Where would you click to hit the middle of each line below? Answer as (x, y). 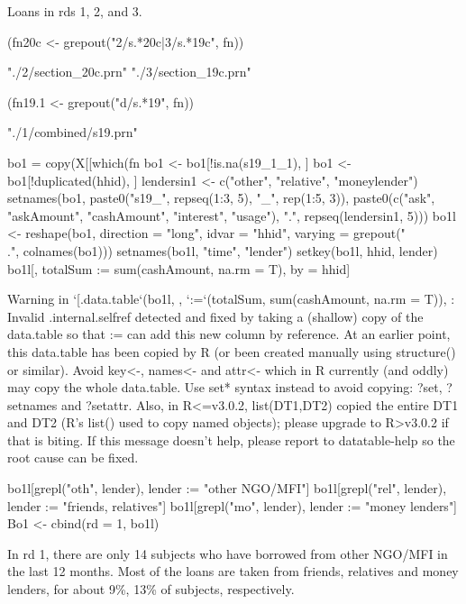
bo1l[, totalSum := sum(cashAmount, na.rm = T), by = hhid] (179, 268)
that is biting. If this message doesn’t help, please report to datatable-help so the (231, 439)
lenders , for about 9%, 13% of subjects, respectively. (151, 589)
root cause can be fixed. (73, 458)
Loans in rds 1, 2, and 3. (75, 11)
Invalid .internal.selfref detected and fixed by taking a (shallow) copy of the (215, 316)
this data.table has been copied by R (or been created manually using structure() (232, 351)
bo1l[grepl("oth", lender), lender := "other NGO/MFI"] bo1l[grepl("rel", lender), (227, 488)
